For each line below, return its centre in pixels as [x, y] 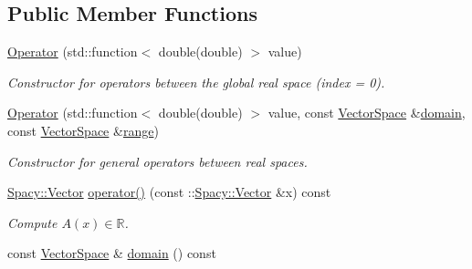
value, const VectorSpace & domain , [367, 113]
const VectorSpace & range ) [83, 130]
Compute [32, 222]
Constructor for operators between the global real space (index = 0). [196, 82]
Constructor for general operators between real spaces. [157, 161]
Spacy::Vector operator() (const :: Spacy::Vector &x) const [169, 192]
